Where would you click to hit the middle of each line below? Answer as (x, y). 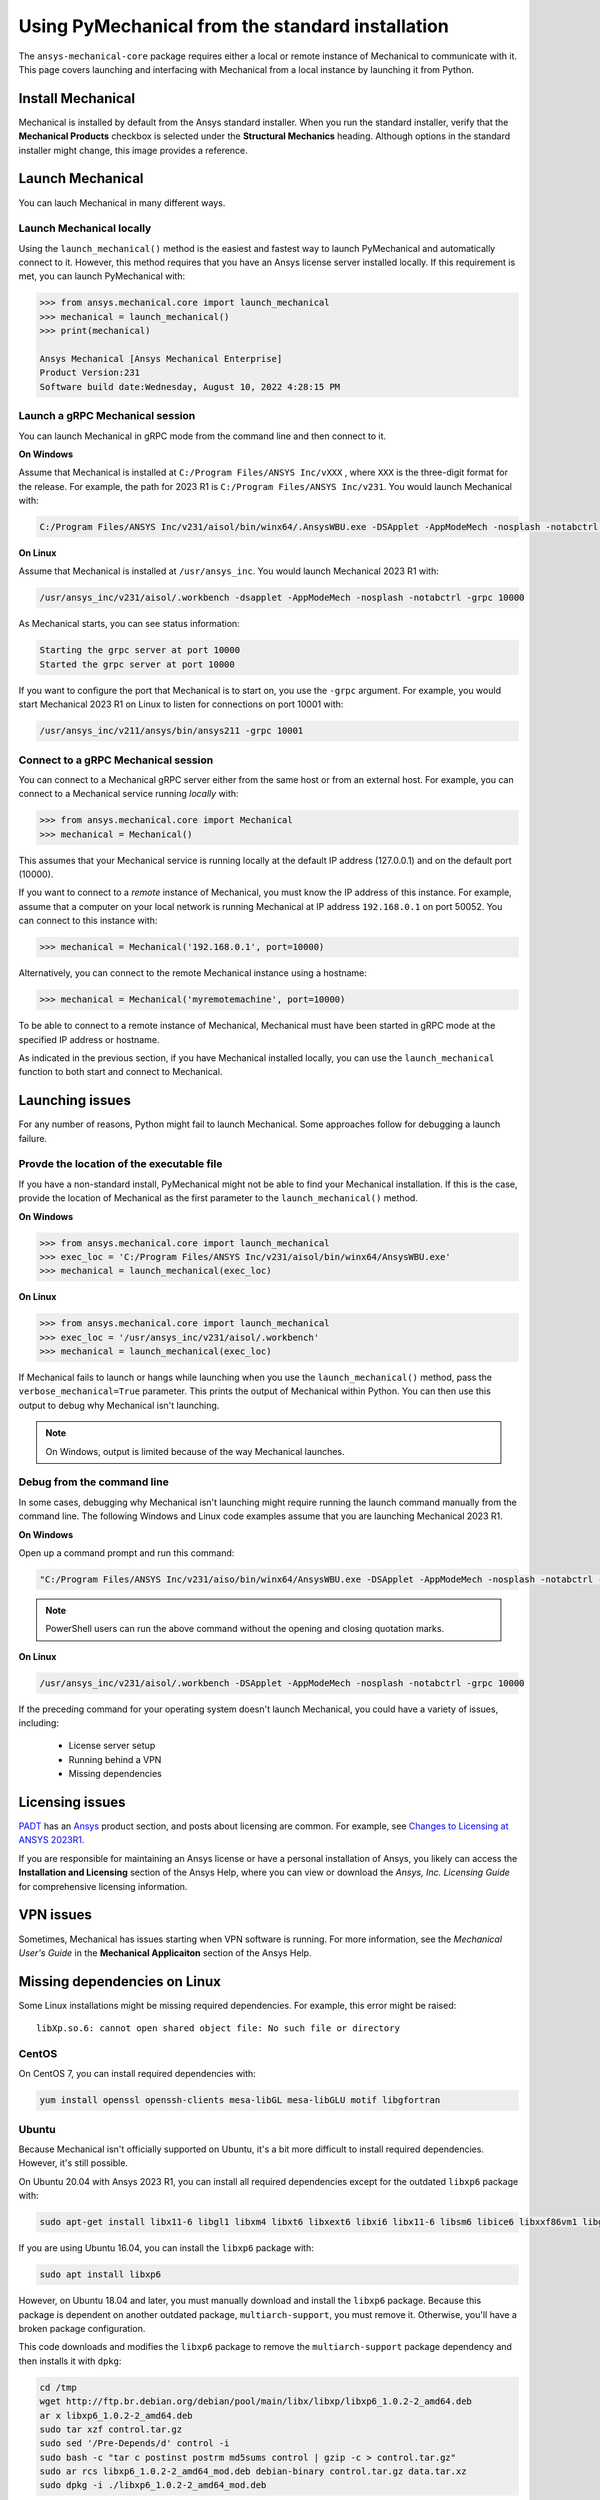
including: (39, 1723)
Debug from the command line (93, 1482)
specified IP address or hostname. (89, 1039)
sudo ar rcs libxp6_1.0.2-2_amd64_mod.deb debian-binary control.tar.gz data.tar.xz (253, 2471)
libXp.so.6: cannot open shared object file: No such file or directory (218, 2028)
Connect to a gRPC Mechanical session (116, 760)
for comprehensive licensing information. (103, 1886)
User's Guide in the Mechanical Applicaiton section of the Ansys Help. (165, 1952)
